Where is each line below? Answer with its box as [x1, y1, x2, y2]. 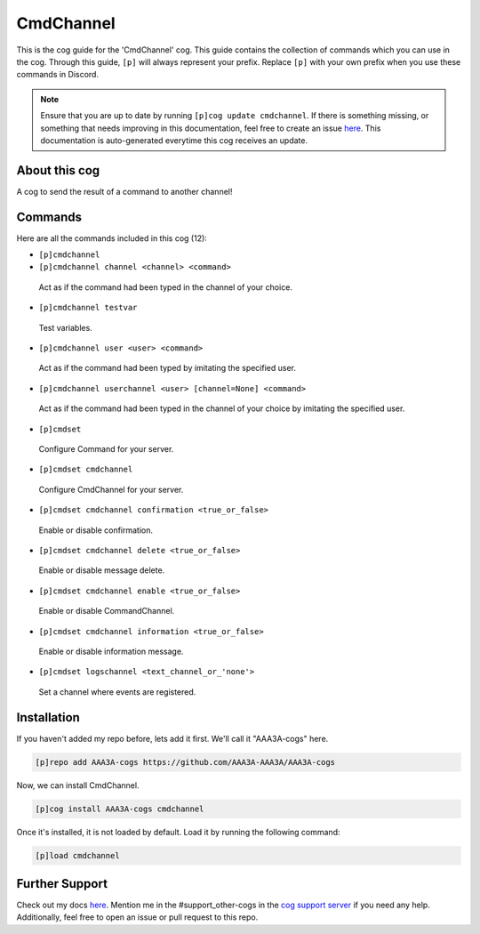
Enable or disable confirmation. [38, 525, 154, 535]
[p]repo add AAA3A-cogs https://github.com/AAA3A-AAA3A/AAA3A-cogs [35, 757, 336, 767]
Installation [16, 710, 80, 725]
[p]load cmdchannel [35, 850, 120, 860]
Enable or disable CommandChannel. [38, 606, 175, 616]
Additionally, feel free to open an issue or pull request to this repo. [16, 912, 259, 922]
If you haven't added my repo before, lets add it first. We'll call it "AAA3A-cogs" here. [16, 733, 329, 744]
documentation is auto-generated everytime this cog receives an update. [40, 134, 308, 146]
